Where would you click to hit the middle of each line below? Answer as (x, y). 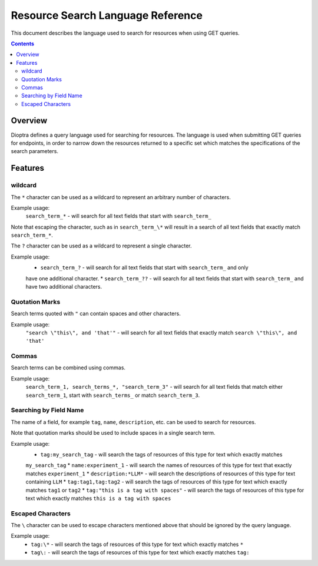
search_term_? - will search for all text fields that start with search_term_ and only (144, 267)
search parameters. (35, 151)
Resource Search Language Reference (107, 15)
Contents (23, 44)
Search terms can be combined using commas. (68, 368)
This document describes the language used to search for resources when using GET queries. (125, 33)
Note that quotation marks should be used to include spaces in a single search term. (113, 433)
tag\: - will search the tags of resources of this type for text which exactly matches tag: (140, 552)
